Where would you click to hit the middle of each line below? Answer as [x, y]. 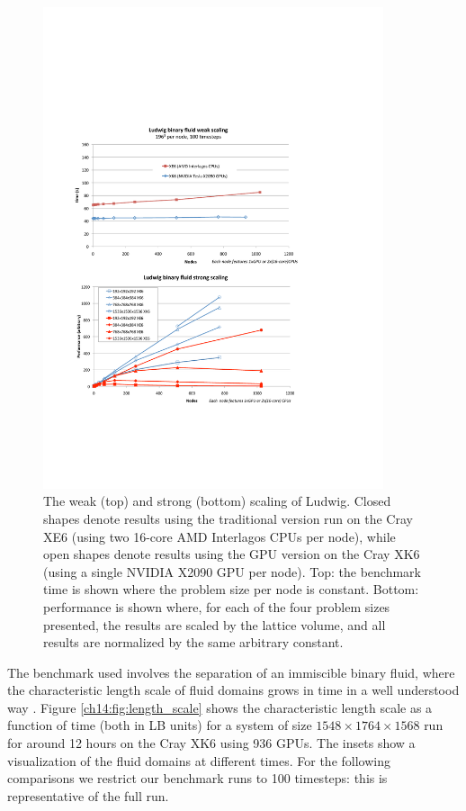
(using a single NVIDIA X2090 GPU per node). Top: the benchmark [232, 571]
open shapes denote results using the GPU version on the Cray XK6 [232, 554]
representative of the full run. [88, 795]
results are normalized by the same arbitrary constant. [193, 642]
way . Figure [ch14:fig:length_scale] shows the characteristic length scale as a [220, 707]
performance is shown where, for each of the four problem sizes [217, 606]
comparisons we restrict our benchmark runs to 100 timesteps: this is [197, 778]
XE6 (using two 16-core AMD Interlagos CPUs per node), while [220, 536]
